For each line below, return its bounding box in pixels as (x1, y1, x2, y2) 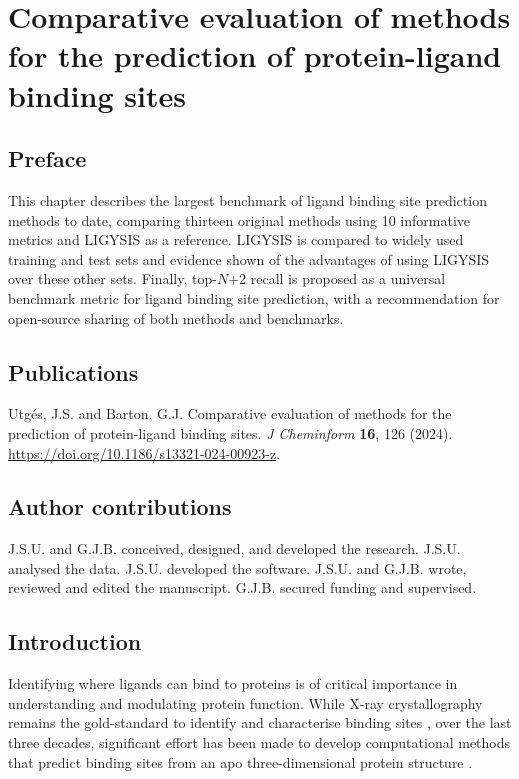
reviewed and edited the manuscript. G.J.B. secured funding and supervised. (8, 577, 477, 598)
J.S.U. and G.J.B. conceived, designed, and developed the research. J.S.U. (8, 538, 461, 559)
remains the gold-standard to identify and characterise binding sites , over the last (8, 712, 512, 733)
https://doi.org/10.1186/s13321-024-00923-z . (8, 442, 281, 463)
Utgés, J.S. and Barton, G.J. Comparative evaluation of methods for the (8, 403, 452, 424)
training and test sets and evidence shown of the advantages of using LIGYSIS (8, 248, 490, 269)
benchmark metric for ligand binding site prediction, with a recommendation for (8, 287, 500, 308)
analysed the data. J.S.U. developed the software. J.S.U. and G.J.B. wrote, (8, 557, 467, 578)
